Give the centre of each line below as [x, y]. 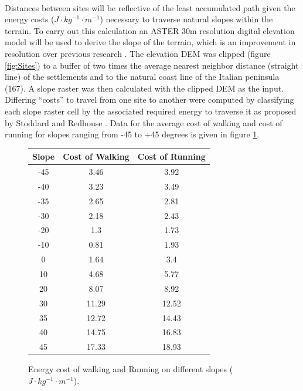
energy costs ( [30, 19]
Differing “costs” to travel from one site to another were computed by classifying [149, 100]
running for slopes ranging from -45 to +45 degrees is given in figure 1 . [132, 134]
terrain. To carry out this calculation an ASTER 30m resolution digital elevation [150, 30]
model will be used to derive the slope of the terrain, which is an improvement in [150, 42]
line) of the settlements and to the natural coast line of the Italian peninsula [142, 77]
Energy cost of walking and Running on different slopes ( [131, 369]
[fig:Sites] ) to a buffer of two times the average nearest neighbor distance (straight [152, 65]
